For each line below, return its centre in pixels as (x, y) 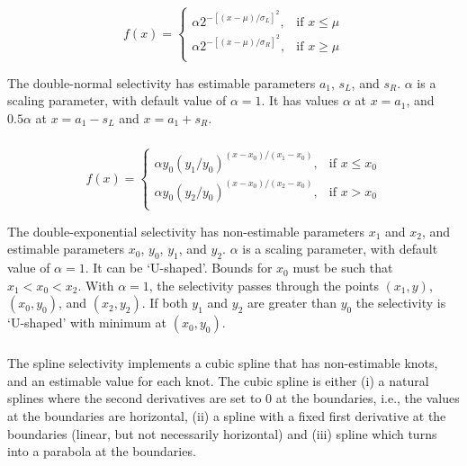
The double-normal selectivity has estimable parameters (162, 82)
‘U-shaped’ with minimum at (87, 323)
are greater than (292, 303)
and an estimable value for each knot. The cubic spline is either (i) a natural (218, 380)
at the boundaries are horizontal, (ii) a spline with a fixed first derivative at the (227, 416)
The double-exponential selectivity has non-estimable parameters (186, 231)
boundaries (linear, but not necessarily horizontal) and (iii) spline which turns (222, 433)
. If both (165, 303)
